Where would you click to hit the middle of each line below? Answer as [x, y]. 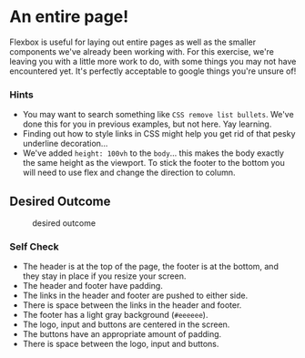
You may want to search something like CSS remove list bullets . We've [158, 115]
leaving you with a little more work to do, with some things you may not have [153, 61]
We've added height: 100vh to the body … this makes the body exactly [153, 153]
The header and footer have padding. [93, 286]
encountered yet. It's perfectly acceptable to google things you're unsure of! [153, 71]
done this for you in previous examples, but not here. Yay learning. [147, 124]
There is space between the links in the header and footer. [132, 305]
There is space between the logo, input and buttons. [121, 344]
